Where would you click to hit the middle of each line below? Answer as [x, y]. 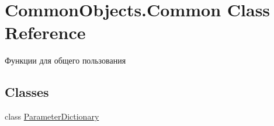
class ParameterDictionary [52, 116]
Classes [27, 92]
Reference [45, 32]
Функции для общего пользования [65, 60]
